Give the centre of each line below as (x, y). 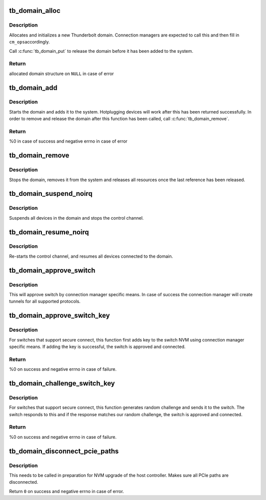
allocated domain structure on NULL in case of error (62, 74)
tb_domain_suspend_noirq (51, 194)
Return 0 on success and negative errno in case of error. (66, 491)
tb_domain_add (33, 88)
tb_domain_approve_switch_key (60, 316)
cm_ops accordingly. (30, 42)
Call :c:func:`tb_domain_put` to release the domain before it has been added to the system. (101, 51)
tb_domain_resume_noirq (49, 232)
